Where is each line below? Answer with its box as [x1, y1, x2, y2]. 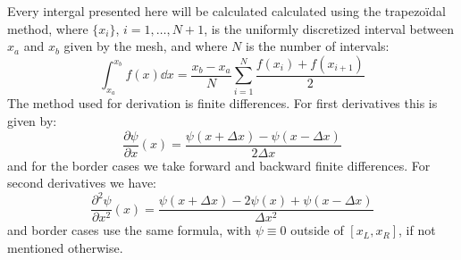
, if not [398, 221, 436, 239]
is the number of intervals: [246, 37, 390, 55]
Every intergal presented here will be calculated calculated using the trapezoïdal [7, 2, 446, 20]
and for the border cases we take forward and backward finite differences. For [7, 155, 431, 174]
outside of [290, 221, 344, 239]
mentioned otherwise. [7, 239, 123, 257]
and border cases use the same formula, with [7, 221, 252, 239]
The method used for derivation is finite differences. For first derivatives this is [7, 94, 438, 113]
